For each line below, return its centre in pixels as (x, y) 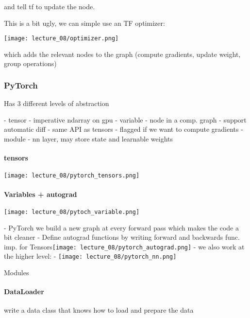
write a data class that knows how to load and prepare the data (99, 310)
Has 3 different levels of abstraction (57, 103)
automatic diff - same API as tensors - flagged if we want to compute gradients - (124, 129)
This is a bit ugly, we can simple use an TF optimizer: (84, 23)
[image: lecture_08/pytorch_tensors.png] (72, 176)
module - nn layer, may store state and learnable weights (88, 139)
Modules (17, 273)
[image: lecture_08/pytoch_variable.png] (72, 212)
